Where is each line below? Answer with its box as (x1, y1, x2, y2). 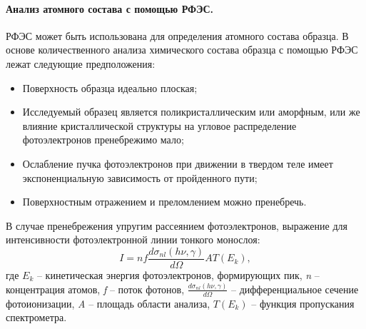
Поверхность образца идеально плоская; (22, 80, 198, 95)
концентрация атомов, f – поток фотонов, (6, 281, 185, 296)
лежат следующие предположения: (6, 56, 156, 71)
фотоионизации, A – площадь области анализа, (6, 295, 210, 310)
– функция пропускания (251, 295, 355, 310)
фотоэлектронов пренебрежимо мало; (22, 132, 184, 147)
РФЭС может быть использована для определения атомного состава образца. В (6, 28, 349, 43)
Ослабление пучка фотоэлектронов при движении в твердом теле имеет (22, 156, 333, 171)
